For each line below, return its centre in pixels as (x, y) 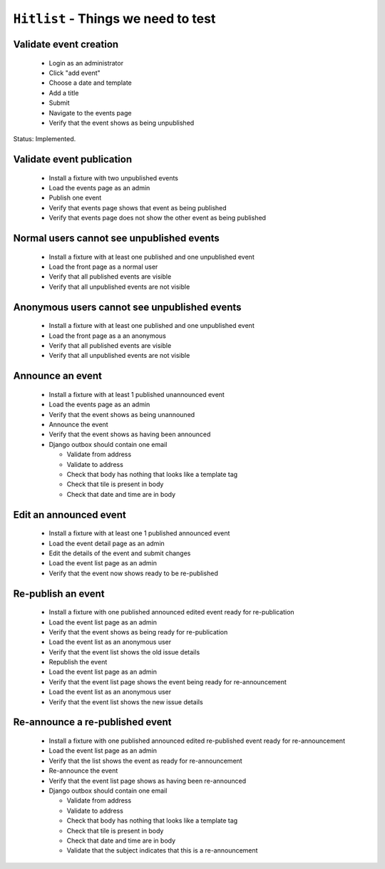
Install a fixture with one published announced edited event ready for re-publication (172, 612)
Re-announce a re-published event (92, 723)
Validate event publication (73, 159)
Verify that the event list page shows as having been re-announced (148, 781)
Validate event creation (66, 44)
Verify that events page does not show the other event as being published (158, 218)
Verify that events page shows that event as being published (138, 207)
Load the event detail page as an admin (107, 543)
